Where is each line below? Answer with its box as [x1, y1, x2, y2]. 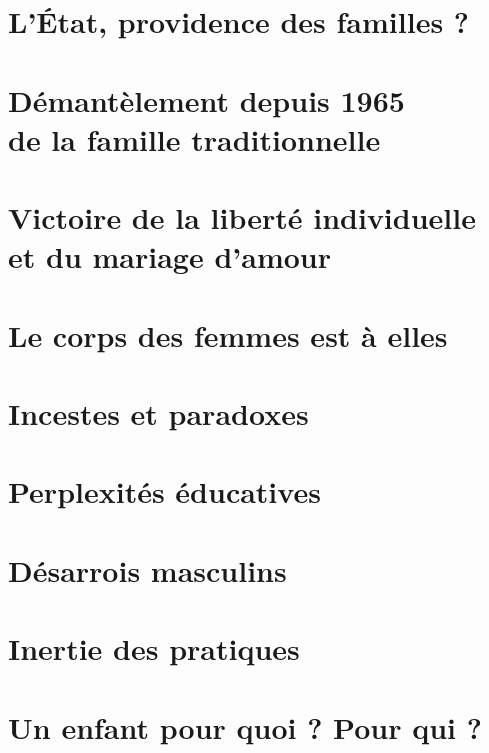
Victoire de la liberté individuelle [8, 197, 476, 238]
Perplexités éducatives [8, 471, 321, 512]
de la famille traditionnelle [8, 118, 381, 159]
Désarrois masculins [8, 549, 287, 590]
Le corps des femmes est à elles [8, 314, 448, 355]
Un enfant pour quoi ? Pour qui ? [8, 706, 482, 747]
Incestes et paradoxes [8, 393, 309, 434]
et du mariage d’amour [8, 236, 331, 277]
